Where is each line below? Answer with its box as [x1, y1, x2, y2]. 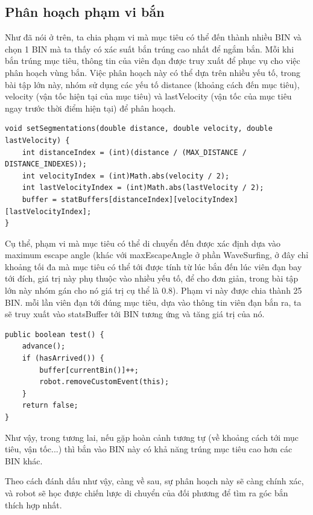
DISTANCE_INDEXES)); [5, 160, 87, 169]
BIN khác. [5, 454, 43, 467]
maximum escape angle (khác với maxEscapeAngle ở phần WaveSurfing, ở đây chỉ [5, 248, 309, 261]
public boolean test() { [5, 330, 104, 339]
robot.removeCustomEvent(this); [39, 378, 169, 387]
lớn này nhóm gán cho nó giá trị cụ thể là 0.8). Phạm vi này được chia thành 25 [5, 284, 302, 297]
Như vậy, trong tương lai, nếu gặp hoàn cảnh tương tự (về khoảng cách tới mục [5, 431, 299, 443]
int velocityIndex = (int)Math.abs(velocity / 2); [22, 171, 230, 180]
